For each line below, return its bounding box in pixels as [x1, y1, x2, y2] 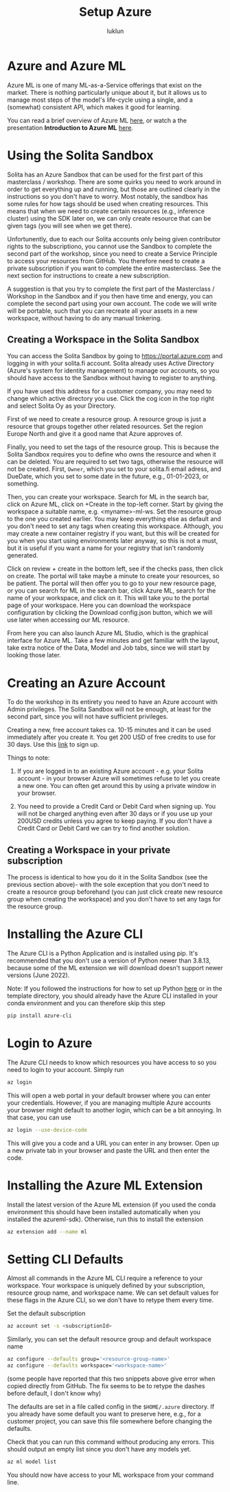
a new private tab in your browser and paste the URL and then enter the [7, 1146, 210, 1154]
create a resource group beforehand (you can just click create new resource [7, 888, 223, 896]
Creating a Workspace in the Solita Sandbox [7, 334, 200, 346]
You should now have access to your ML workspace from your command [7, 1471, 214, 1479]
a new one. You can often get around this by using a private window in [16, 782, 216, 790]
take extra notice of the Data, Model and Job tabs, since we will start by [7, 644, 211, 652]
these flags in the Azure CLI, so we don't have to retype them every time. [7, 1296, 214, 1304]
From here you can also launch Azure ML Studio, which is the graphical [7, 629, 209, 637]
